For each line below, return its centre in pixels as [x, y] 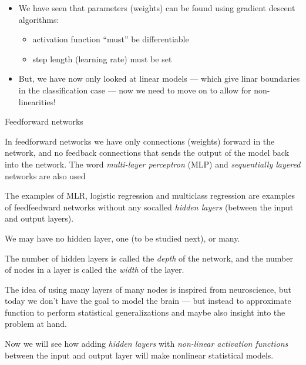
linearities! [37, 101]
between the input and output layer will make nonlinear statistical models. [139, 355]
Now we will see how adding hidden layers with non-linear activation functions [147, 344]
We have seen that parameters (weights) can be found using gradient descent [157, 8]
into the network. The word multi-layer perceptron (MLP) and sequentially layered [153, 164]
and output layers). [39, 218]
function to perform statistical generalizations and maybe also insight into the [145, 312]
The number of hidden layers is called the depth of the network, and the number [149, 258]
